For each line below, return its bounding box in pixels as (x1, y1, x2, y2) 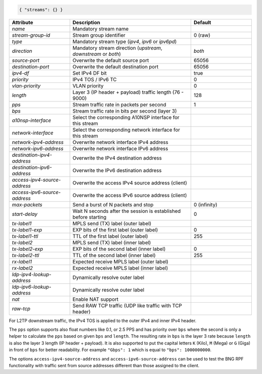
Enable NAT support (72, 296, 119, 303)
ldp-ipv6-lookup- (12, 283, 51, 290)
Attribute (12, 19, 33, 26)
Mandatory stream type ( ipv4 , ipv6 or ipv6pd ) (72, 38, 177, 45)
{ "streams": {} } (19, 7, 63, 12)
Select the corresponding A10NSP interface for (72, 114, 180, 121)
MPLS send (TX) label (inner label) (72, 239, 151, 246)
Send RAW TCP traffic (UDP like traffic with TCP (72, 302, 182, 309)
